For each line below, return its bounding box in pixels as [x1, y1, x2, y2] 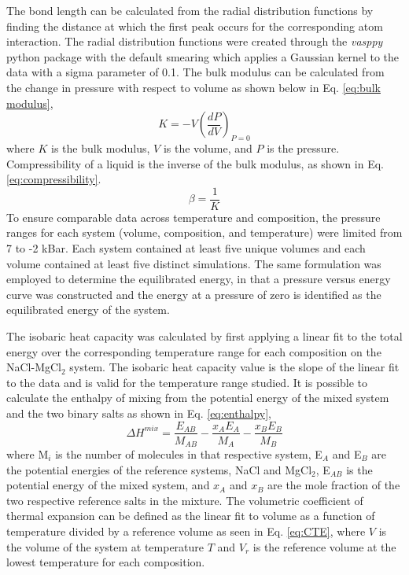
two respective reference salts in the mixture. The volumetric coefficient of [6, 492, 363, 508]
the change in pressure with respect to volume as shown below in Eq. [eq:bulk [6, 79, 381, 95]
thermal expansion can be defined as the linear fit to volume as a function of [6, 507, 375, 524]
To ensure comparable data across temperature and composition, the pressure [6, 208, 381, 225]
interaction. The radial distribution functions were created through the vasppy [6, 33, 383, 50]
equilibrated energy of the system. [6, 301, 170, 318]
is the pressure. [267, 139, 340, 156]
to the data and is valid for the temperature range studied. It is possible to [6, 374, 368, 390]
